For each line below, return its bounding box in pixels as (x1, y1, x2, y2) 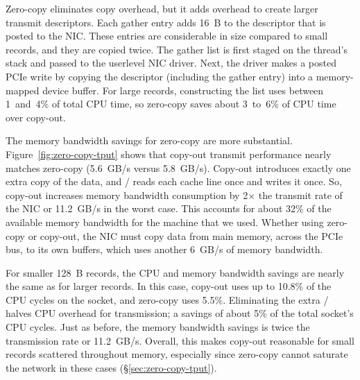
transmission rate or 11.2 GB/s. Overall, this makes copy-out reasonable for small (6, 333, 354, 347)
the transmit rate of (258, 187, 343, 202)
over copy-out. (6, 110, 66, 124)
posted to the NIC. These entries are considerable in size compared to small (6, 28, 328, 43)
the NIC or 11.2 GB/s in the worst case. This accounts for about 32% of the (6, 201, 332, 216)
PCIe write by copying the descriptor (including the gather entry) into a (6, 69, 314, 83)
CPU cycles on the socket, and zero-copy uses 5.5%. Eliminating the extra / (6, 292, 329, 306)
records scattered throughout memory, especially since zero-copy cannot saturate (6, 347, 348, 361)
